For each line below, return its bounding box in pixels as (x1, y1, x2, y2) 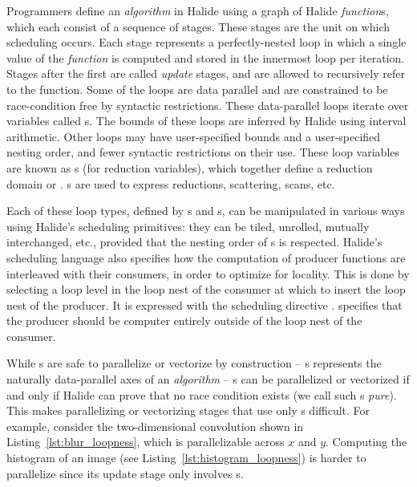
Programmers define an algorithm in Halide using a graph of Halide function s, (6, 2, 389, 18)
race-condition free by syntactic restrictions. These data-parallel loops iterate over (6, 96, 409, 113)
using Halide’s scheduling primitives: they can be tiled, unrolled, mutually (6, 217, 370, 234)
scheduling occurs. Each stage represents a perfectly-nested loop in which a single (6, 34, 407, 51)
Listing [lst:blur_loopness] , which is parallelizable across (6, 433, 285, 450)
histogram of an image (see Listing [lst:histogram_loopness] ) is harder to (6, 449, 366, 466)
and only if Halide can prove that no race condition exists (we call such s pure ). (6, 386, 397, 403)
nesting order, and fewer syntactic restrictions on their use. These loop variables (6, 144, 400, 160)
